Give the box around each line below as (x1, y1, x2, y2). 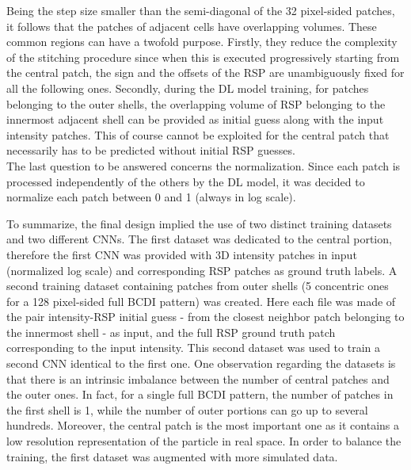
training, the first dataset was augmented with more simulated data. (6, 448, 338, 464)
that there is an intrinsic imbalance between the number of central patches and (6, 370, 390, 387)
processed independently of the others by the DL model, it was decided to (6, 173, 365, 189)
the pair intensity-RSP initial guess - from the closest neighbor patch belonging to (6, 308, 405, 325)
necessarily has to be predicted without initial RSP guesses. (6, 142, 295, 159)
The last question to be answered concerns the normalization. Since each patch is (6, 157, 401, 174)
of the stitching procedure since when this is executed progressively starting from (6, 48, 400, 65)
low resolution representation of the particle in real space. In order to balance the (6, 433, 401, 449)
